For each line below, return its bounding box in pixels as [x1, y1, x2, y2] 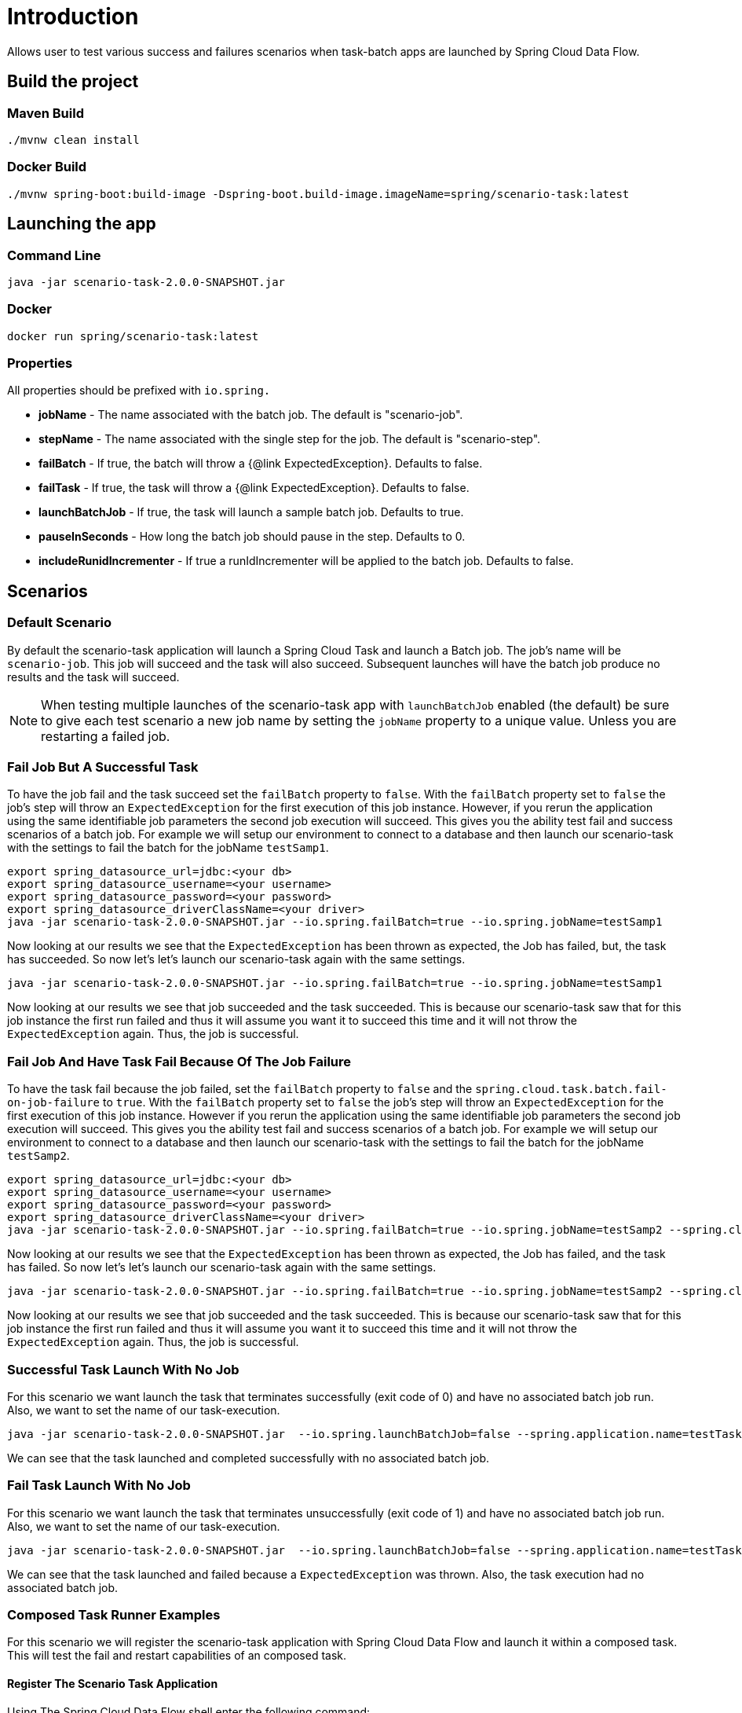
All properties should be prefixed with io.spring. [7, 383, 271, 398]
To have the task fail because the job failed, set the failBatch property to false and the [7, 1082, 473, 1096]
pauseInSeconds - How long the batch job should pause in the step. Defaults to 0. [38, 530, 466, 544]
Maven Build [7, 105, 84, 121]
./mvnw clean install [7, 133, 140, 146]
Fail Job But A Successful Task [7, 759, 199, 776]
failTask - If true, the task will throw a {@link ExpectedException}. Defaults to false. [38, 481, 470, 495]
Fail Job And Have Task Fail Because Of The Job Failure [7, 1053, 352, 1069]
